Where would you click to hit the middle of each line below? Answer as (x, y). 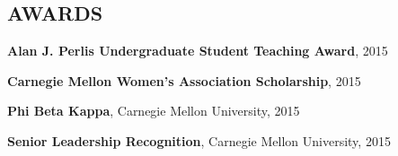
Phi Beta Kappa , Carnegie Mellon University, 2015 (154, 111)
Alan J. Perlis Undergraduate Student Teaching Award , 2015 (198, 51)
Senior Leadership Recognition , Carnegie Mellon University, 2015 (199, 140)
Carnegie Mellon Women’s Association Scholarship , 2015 (184, 80)
